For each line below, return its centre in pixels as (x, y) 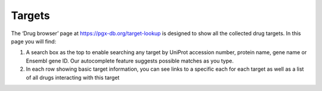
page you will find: (34, 41)
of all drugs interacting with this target (73, 77)
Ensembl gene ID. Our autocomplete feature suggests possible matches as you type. (130, 61)
